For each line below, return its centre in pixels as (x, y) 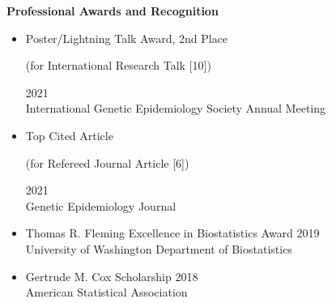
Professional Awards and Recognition (113, 11)
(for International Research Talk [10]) (118, 65)
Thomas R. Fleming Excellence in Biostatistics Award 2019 (172, 233)
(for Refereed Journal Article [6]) (107, 162)
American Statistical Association (106, 292)
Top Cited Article (69, 135)
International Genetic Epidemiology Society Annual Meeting (175, 108)
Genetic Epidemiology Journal (101, 205)
